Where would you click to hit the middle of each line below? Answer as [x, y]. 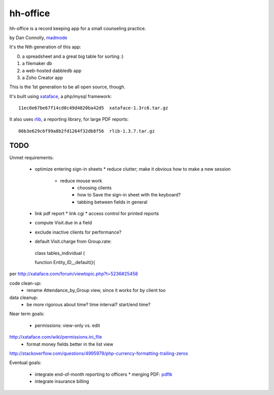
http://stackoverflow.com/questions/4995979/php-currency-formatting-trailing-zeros [99, 353]
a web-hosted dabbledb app [52, 71]
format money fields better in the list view [70, 344]
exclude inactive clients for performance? [78, 232]
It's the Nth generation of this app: [45, 47]
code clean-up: [25, 283]
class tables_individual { [60, 253]
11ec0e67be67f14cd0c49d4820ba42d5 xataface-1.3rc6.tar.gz [93, 108]
